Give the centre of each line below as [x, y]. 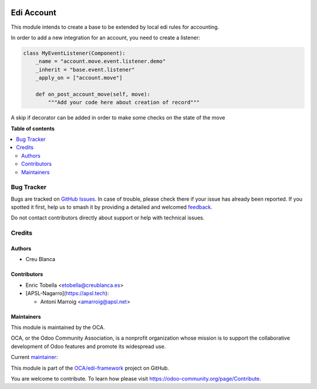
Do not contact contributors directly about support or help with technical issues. [108, 218]
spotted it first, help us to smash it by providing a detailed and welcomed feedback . [112, 207]
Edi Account [34, 13]
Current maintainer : [34, 357]
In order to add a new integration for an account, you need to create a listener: [105, 38]
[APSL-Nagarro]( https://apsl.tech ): [67, 293]
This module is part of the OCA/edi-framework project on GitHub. [90, 368]
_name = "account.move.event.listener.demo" [101, 61]
